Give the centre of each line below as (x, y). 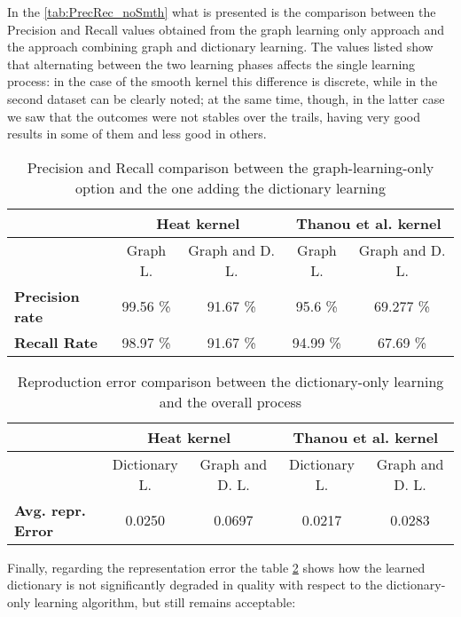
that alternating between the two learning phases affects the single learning (211, 63)
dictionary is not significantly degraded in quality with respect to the (195, 585)
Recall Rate (56, 342)
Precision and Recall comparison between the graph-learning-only (230, 167)
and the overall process (230, 401)
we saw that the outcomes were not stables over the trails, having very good (214, 116)
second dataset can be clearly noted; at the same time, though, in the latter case (226, 98)
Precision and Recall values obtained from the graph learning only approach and (226, 29)
